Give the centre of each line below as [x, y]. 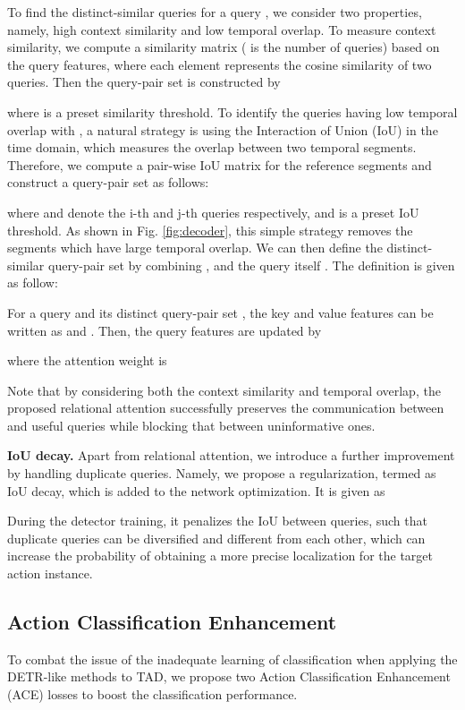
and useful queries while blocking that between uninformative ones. [191, 425]
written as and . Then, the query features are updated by [165, 330]
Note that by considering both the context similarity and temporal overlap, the [224, 390]
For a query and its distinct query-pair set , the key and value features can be [220, 312]
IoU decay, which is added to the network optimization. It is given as [196, 490]
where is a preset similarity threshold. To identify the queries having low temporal [232, 111]
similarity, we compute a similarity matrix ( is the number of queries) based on [224, 47]
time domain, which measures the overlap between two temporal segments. [212, 147]
